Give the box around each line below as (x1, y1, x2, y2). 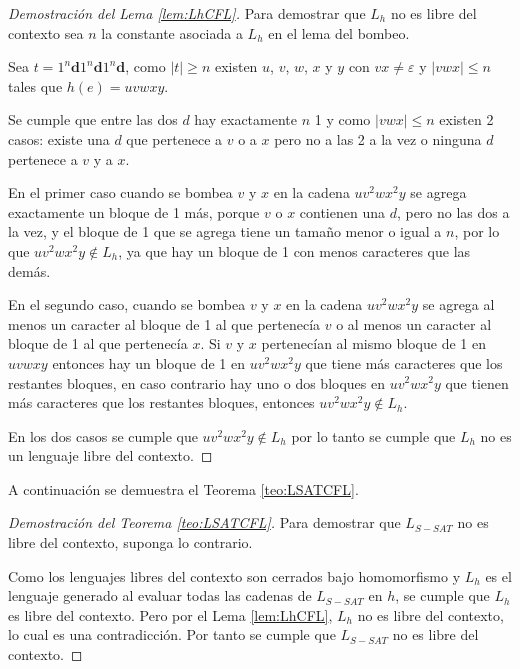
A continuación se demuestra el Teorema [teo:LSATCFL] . (8, 478, 359, 499)
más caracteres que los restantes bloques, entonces (8, 392, 315, 413)
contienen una (299, 201, 385, 222)
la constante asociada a (101, 22, 243, 43)
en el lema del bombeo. (268, 22, 410, 43)
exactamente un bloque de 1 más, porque (8, 201, 260, 222)
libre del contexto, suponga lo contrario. (8, 532, 253, 553)
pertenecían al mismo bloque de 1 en (261, 333, 486, 354)
